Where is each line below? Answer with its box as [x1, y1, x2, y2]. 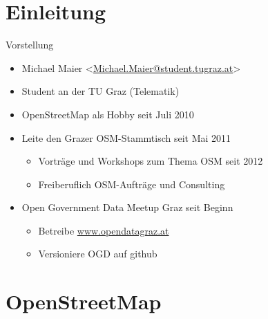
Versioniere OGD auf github [38, 246, 157, 261]
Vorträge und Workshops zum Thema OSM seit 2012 [38, 154, 263, 168]
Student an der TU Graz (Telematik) [21, 84, 180, 98]
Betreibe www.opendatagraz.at [38, 223, 169, 237]
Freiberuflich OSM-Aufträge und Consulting [38, 176, 225, 191]
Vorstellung [6, 37, 54, 52]
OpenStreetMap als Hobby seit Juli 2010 [21, 107, 194, 121]
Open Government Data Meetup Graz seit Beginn [21, 200, 233, 215]
